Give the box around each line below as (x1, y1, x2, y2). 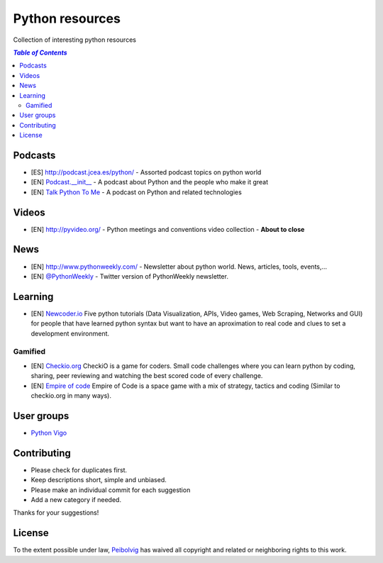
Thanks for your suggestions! (13, 508, 99, 517)
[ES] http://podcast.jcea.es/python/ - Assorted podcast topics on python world (30, 167, 262, 177)
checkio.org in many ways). (30, 391, 112, 400)
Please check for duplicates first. (30, 465, 128, 474)
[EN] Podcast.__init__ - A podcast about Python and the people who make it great (30, 178, 269, 186)
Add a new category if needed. (30, 495, 122, 503)
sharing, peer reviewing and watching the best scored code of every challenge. (30, 372, 263, 380)
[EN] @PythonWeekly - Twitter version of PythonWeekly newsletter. (30, 272, 228, 280)
